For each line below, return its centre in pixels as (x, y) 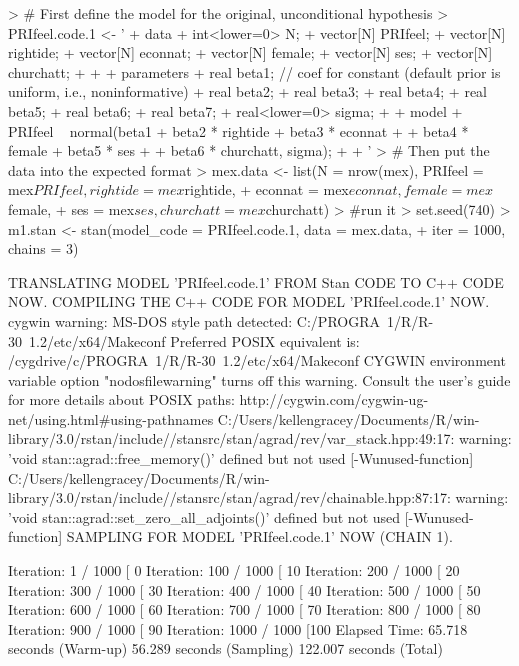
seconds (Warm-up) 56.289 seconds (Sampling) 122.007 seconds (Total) (225, 648)
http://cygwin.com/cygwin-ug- (334, 399)
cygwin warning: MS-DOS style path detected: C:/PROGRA (194, 320)
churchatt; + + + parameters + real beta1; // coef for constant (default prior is (254, 71)
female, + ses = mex (71, 208)
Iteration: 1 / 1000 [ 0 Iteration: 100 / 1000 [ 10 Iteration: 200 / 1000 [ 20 (234, 570)
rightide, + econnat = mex (266, 189)
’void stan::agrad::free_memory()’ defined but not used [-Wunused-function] (241, 458)
